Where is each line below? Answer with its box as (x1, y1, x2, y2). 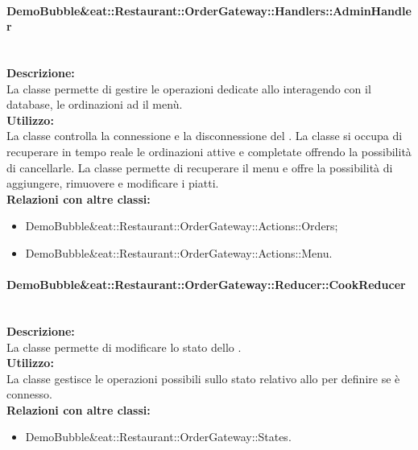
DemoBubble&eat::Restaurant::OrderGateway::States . (25, 428, 292, 445)
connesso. (6, 386, 52, 403)
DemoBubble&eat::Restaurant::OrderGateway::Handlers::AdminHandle (6, 2, 412, 19)
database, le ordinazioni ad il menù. (6, 96, 183, 113)
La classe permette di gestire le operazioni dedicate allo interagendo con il (6, 80, 371, 97)
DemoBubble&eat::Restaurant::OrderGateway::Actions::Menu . (25, 244, 333, 261)
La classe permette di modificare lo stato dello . (6, 338, 242, 355)
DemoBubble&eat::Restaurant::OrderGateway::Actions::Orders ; (25, 217, 338, 234)
